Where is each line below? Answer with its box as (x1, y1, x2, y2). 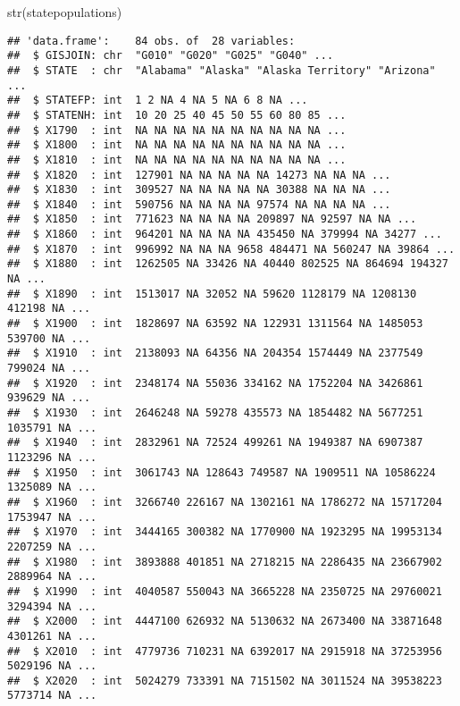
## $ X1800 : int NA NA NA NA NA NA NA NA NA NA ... (7, 139, 347, 152)
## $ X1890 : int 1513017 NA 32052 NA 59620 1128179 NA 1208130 (7, 287, 417, 300)
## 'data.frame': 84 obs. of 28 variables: (7, 34, 296, 47)
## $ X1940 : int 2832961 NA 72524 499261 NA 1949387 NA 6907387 (7, 436, 423, 450)
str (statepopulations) (7, 3, 122, 21)
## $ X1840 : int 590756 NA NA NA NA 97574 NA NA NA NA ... (7, 198, 391, 211)
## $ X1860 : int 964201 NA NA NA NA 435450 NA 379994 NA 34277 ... (7, 228, 442, 241)
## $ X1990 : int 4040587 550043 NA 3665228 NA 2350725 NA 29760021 (7, 584, 442, 598)
